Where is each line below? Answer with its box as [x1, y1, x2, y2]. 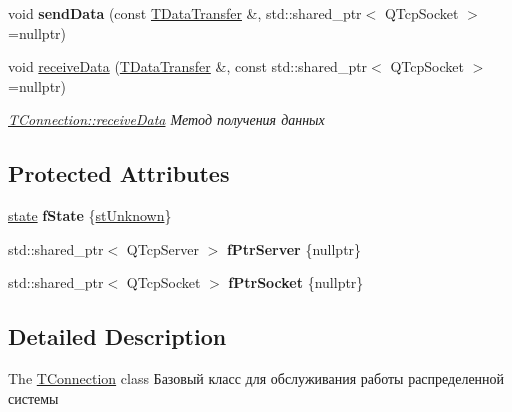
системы [8, 387, 59, 408]
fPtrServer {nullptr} [226, 238, 362, 259]
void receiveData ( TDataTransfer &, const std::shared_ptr [8, 56, 368, 77]
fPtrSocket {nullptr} [228, 272, 364, 293]
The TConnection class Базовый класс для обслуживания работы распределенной [8, 368, 505, 389]
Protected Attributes [8, 158, 230, 189]
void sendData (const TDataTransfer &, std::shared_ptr [8, 3, 362, 23]
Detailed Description [8, 321, 227, 352]
